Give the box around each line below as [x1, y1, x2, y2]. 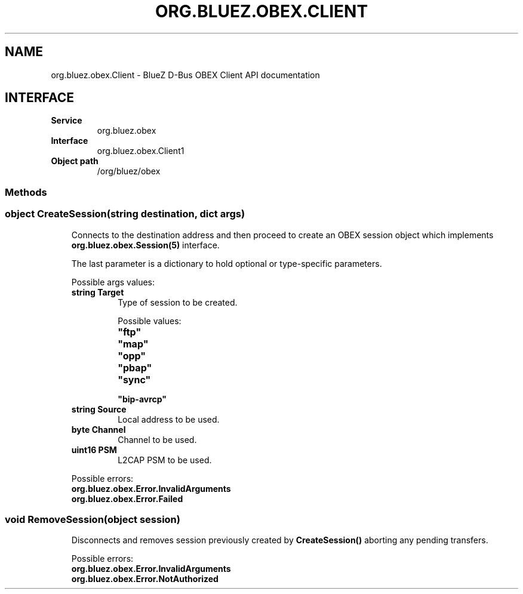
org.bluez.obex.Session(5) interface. [71, 239, 220, 250]
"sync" [118, 373, 151, 386]
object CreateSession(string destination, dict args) [5, 208, 245, 220]
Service [51, 115, 82, 126]
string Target [71, 287, 124, 297]
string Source [71, 404, 127, 414]
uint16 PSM [71, 444, 117, 455]
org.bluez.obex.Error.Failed [71, 493, 183, 504]
